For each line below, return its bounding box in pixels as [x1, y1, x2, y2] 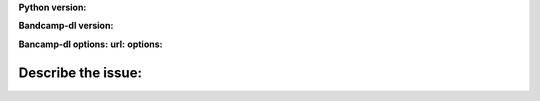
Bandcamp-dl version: [18, 20, 114, 32]
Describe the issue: [18, 64, 142, 81]
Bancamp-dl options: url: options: [18, 38, 163, 50]
